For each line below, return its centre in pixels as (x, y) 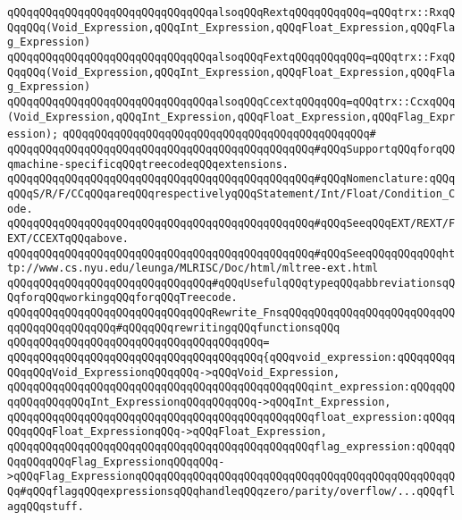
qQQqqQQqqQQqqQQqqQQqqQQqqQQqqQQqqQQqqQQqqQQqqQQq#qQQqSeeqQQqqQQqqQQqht (231, 253)
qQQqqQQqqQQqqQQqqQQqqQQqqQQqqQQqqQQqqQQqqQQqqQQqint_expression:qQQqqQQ (231, 387)
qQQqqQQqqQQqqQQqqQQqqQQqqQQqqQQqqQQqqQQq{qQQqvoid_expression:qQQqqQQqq (231, 358)
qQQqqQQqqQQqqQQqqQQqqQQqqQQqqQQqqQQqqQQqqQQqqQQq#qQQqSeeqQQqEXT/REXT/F (231, 224)
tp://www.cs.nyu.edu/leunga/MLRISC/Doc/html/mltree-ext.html (193, 268)
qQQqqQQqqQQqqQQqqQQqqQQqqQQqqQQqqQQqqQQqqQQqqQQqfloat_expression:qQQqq (231, 417)
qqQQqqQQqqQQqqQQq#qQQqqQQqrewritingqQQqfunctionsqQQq (174, 327)
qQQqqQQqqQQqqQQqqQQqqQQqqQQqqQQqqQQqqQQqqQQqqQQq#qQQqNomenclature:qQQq (231, 179)
